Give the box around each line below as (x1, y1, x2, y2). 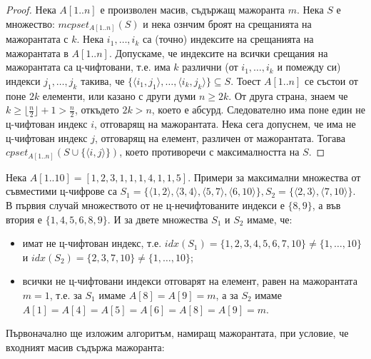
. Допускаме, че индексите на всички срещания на (108, 45, 328, 60)
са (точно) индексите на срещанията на (142, 31, 314, 46)
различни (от (182, 59, 238, 74)
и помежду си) (277, 59, 341, 74)
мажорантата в (6, 45, 68, 60)
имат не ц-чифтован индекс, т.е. (22, 236, 162, 251)
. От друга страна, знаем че (228, 88, 348, 103)
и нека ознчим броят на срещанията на (143, 16, 312, 31)
